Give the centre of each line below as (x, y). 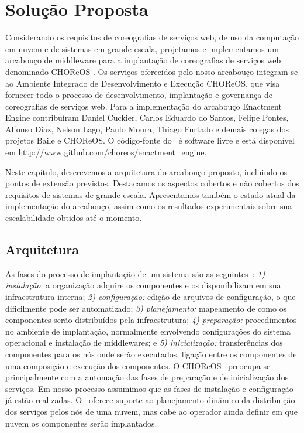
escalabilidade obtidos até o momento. (74, 218)
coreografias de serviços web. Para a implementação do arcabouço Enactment (144, 106)
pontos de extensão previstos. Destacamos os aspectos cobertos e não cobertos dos (152, 183)
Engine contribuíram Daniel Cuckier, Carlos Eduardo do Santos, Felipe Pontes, (147, 117)
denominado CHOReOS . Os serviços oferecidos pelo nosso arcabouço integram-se (152, 71)
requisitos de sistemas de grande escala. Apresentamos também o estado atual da (151, 194)
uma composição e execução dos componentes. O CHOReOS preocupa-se (138, 365)
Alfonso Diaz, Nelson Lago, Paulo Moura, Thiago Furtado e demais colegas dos (147, 129)
